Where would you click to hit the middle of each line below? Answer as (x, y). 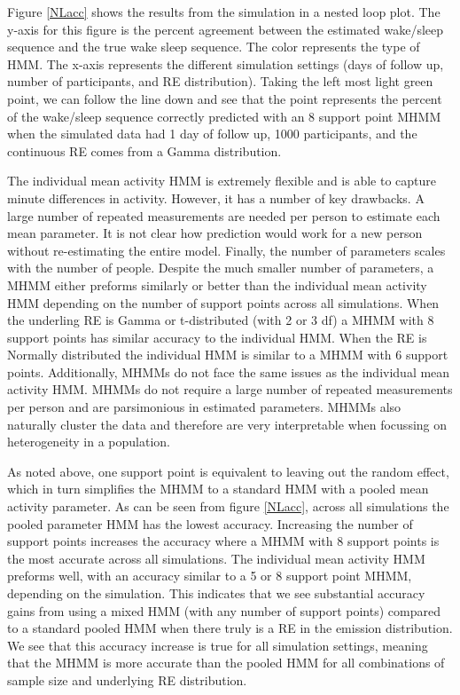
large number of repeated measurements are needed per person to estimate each (224, 215)
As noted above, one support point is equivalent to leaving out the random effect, (228, 471)
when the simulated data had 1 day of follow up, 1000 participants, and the (212, 134)
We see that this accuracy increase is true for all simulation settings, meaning (218, 645)
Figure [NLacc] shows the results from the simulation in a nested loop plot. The (224, 12)
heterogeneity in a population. (89, 442)
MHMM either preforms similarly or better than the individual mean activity (217, 284)
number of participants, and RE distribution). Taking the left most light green (220, 81)
